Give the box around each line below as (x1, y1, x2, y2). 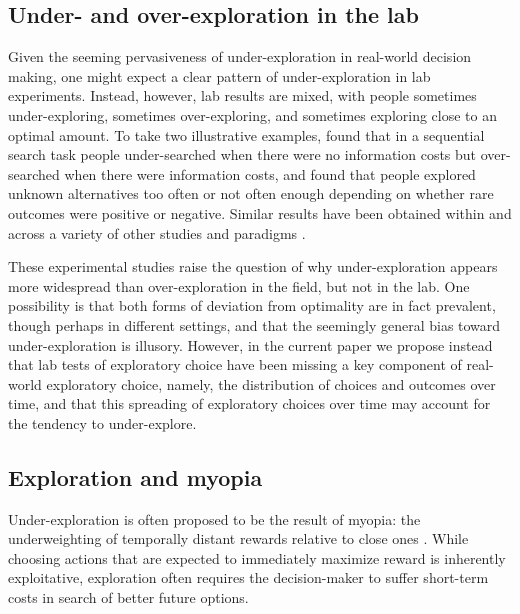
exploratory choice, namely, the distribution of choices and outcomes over (46, 373, 496, 394)
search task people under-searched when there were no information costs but (8, 144, 477, 165)
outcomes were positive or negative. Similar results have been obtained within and (8, 202, 512, 223)
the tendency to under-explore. (8, 412, 197, 433)
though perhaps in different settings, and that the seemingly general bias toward (8, 314, 501, 335)
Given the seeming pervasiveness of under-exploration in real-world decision (8, 46, 472, 67)
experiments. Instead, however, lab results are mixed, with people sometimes (8, 85, 477, 106)
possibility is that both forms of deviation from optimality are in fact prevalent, (8, 295, 496, 316)
